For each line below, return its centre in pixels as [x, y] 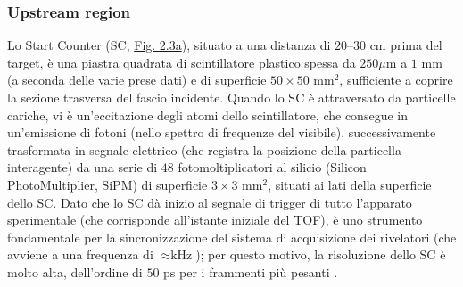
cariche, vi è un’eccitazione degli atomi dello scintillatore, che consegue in [207, 115]
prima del [416, 45]
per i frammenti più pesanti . [259, 271]
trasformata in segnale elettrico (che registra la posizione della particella [204, 149]
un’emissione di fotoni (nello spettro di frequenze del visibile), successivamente [222, 132]
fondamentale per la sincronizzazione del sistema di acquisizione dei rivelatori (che [232, 237]
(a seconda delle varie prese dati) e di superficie [137, 80]
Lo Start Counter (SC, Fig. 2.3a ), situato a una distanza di [169, 45]
